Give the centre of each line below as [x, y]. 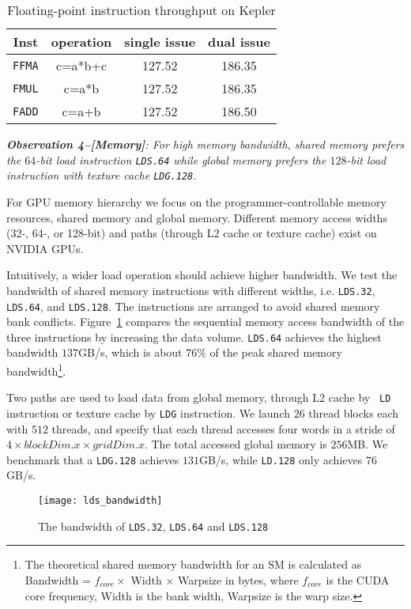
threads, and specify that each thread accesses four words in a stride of [223, 428]
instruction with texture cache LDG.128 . [102, 175]
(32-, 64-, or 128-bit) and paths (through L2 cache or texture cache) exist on [192, 233]
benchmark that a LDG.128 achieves [93, 459]
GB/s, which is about [130, 352]
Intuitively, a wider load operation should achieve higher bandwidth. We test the [202, 275]
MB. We [368, 444]
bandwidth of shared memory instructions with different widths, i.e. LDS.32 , [191, 290]
